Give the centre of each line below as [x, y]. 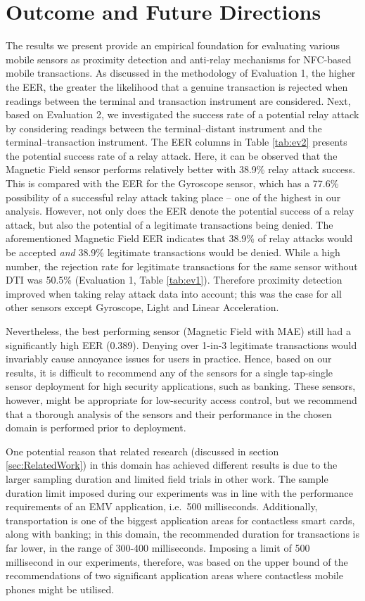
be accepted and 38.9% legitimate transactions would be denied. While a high [173, 252]
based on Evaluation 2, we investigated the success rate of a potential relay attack [182, 114]
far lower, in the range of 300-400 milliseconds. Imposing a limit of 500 [158, 547]
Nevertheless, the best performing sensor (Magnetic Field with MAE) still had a [179, 331]
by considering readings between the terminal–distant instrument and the [164, 128]
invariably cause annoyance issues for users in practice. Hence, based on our [169, 359]
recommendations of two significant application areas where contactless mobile [174, 575]
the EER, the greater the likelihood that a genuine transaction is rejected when [177, 86]
